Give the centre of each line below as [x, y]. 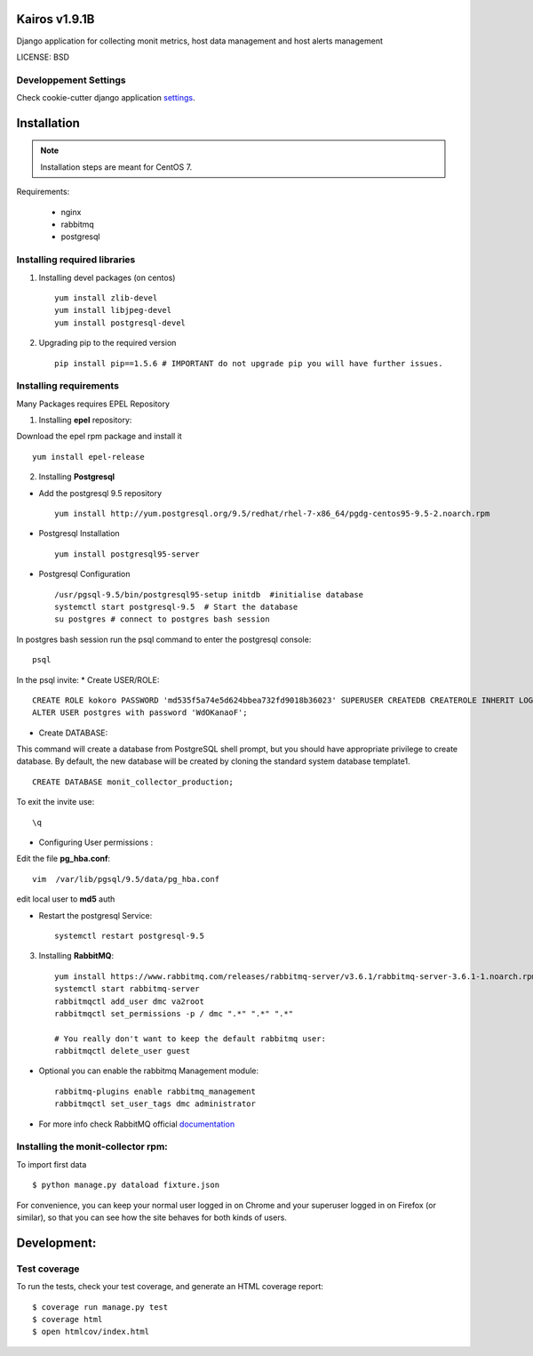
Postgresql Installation [79, 534]
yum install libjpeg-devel [113, 310]
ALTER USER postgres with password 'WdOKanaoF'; [140, 713]
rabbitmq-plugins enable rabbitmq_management [155, 1091]
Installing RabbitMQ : [76, 956]
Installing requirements [68, 386]
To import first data [52, 1164]
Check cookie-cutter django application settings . [106, 98]
